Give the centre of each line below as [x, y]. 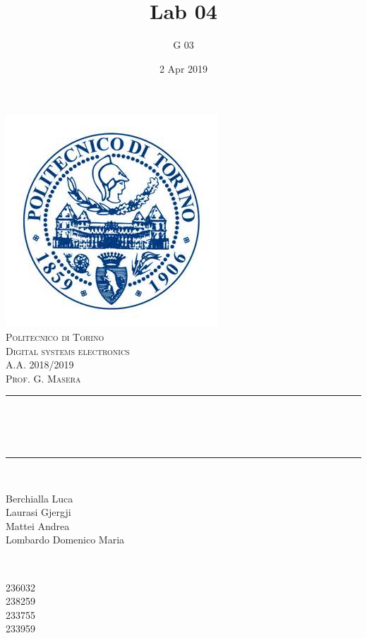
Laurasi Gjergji [38, 512]
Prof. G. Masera [43, 378]
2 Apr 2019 [183, 68]
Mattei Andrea [38, 525]
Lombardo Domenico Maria [65, 540]
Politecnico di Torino [55, 336]
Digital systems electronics [68, 350]
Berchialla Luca [40, 498]
